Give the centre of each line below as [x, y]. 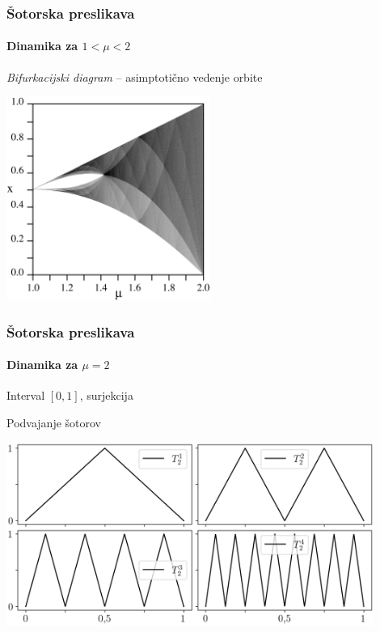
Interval [26, 395]
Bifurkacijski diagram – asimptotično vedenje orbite [135, 76]
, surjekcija [106, 395]
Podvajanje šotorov [54, 423]
